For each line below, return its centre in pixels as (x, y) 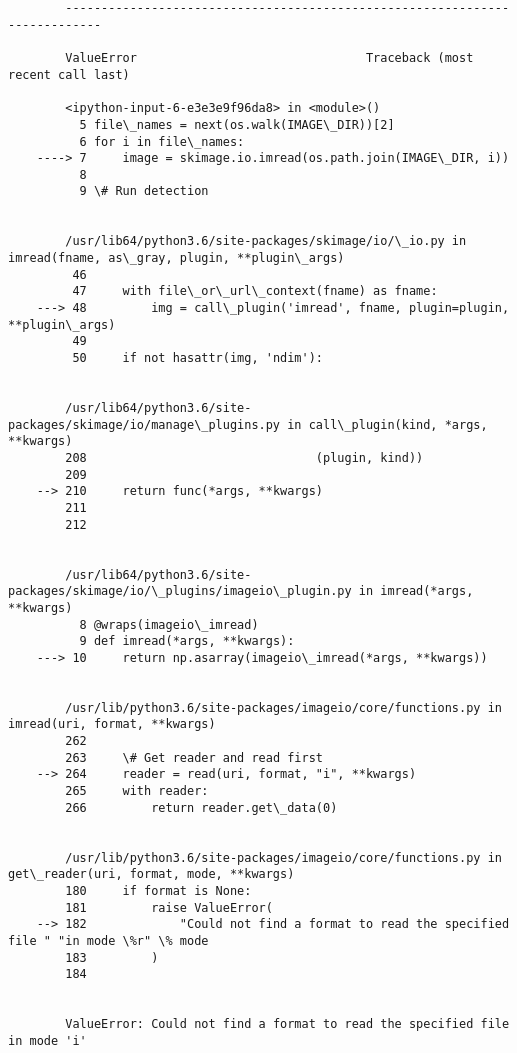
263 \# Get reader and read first (194, 757)
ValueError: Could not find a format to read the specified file (287, 1024)
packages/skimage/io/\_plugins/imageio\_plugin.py (180, 591)
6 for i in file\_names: (162, 141)
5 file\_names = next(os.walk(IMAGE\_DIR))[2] (237, 124)
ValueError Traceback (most (269, 58)
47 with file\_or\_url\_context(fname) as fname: (255, 291)
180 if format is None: (158, 891)
